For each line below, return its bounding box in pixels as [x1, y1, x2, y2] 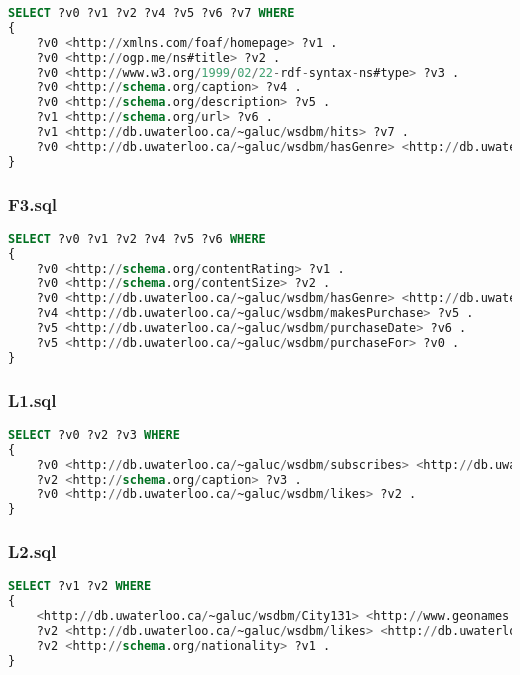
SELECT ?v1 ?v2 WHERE [8, 579, 152, 594]
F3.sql [8, 191, 58, 216]
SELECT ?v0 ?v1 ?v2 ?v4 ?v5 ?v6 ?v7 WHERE [8, 6, 295, 20]
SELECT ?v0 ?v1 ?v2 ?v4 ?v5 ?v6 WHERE [8, 231, 266, 246]
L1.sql [8, 387, 57, 412]
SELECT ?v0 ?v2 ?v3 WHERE [8, 427, 180, 442]
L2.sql [8, 539, 57, 564]
